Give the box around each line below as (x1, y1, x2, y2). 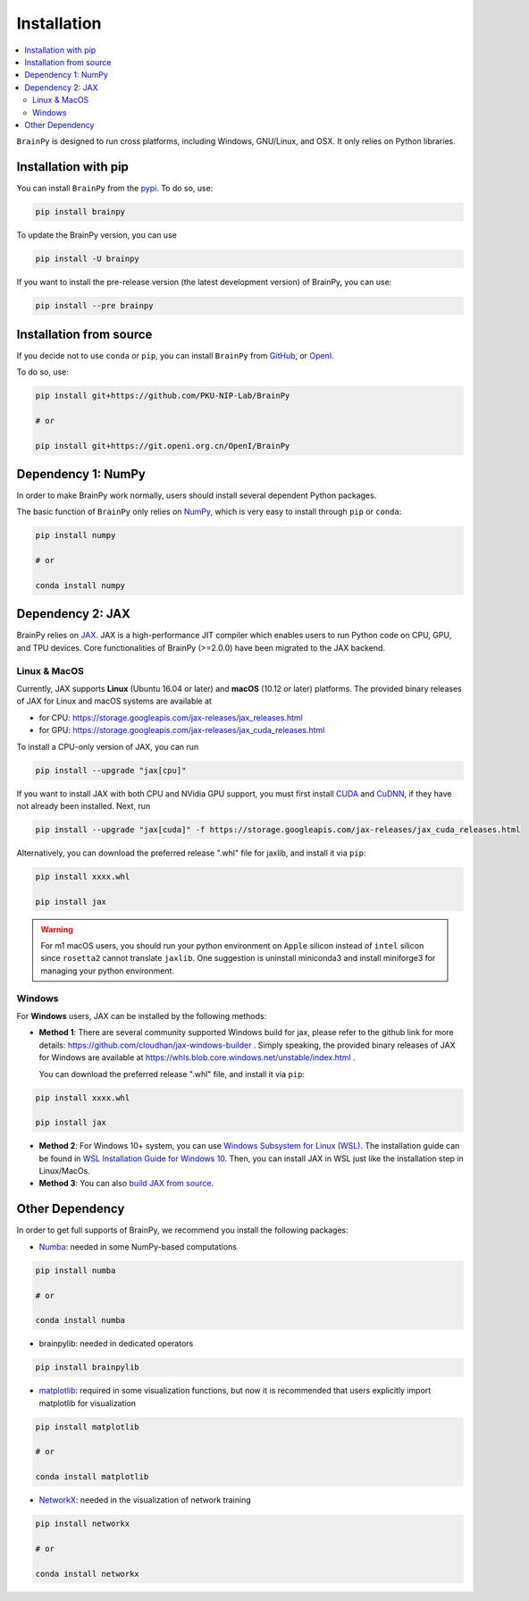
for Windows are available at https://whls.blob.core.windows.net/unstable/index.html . (38, 1052, 357, 1063)
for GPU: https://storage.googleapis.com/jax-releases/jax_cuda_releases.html (38, 725, 325, 736)
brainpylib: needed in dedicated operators (38, 1338, 194, 1349)
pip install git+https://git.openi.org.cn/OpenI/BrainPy (35, 441, 290, 451)
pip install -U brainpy (35, 254, 140, 264)
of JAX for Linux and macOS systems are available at (16, 695, 212, 706)
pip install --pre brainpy (35, 300, 154, 311)
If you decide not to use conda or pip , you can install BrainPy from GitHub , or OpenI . (16, 350, 334, 361)
